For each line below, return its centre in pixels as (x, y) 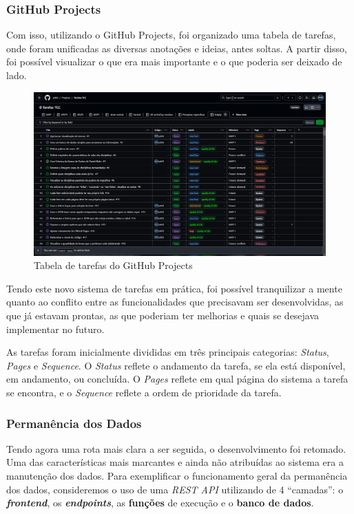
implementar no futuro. (55, 329)
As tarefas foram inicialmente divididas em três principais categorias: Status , (168, 352)
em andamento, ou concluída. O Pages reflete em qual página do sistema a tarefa (177, 379)
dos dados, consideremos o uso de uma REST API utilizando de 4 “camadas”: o (175, 489)
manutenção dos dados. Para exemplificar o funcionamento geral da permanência (177, 476)
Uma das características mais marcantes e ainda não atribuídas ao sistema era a (175, 462)
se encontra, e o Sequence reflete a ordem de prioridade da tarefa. (144, 393)
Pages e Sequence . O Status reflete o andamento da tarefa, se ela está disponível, (176, 365)
